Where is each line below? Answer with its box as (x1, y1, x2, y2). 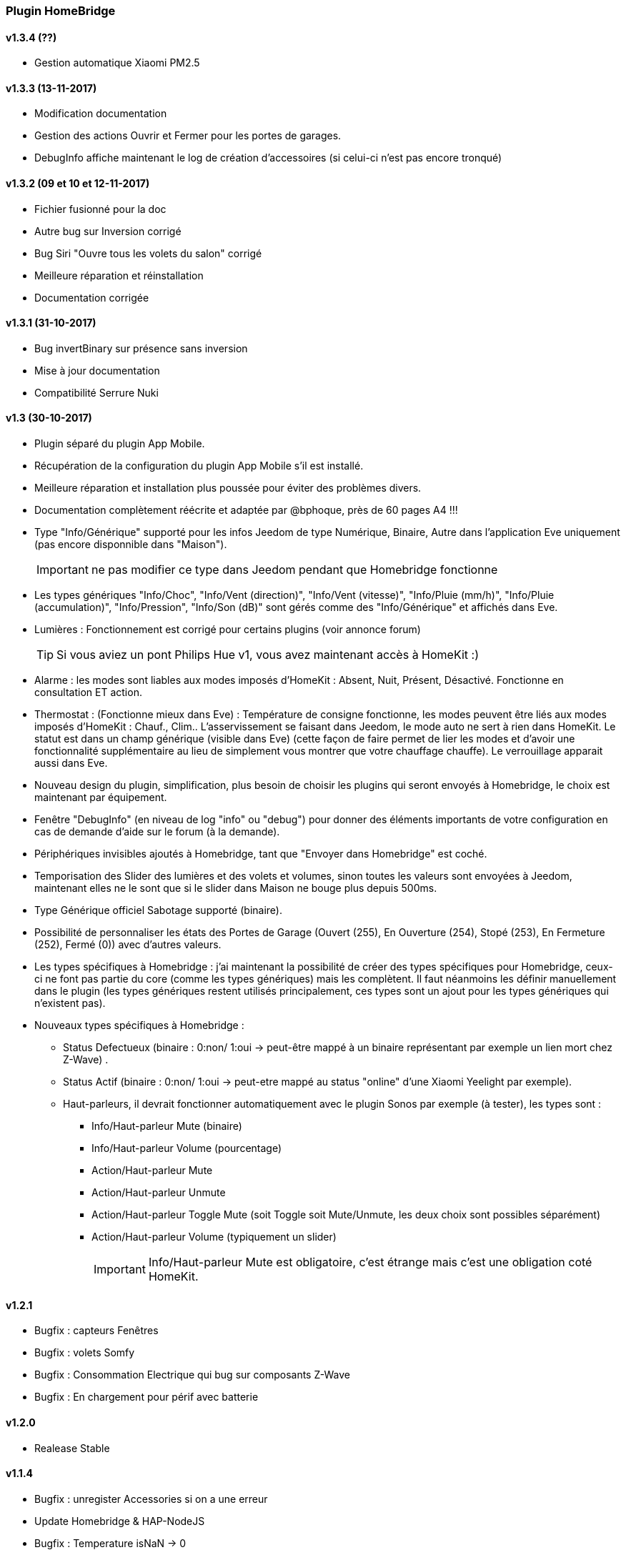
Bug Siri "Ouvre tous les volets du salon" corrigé (34, 247, 262, 259)
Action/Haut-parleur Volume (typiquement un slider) (91, 1231, 337, 1243)
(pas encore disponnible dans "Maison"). (34, 538, 227, 551)
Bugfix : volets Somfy (34, 1346, 135, 1359)
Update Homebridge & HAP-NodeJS (34, 1514, 205, 1527)
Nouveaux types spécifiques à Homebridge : (34, 1019, 244, 1032)
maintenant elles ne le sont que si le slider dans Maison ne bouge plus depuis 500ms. (34, 882, 437, 895)
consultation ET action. (34, 686, 142, 699)
